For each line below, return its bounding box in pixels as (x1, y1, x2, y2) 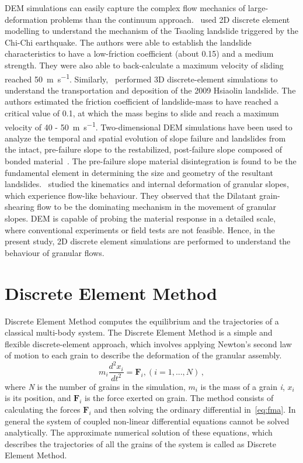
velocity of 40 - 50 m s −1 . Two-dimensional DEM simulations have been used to (5, 119, 292, 133)
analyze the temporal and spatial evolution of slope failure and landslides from (5, 132, 286, 144)
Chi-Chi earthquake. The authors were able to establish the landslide (5, 36, 252, 48)
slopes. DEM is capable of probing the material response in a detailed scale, (5, 212, 276, 224)
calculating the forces (5, 403, 81, 415)
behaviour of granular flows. (5, 246, 105, 258)
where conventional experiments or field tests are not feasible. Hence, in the (5, 223, 275, 236)
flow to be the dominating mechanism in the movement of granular (37, 201, 276, 213)
